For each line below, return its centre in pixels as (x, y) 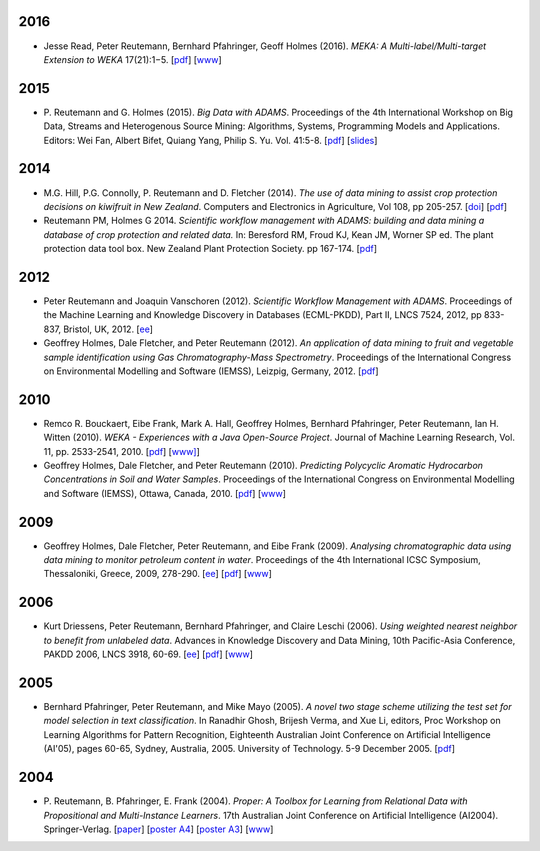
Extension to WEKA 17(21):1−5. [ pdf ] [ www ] (132, 59)
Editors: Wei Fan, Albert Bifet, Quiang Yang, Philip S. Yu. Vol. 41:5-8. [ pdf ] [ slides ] (210, 140)
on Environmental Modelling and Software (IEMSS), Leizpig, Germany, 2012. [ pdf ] (211, 371)
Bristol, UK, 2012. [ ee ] (108, 329)
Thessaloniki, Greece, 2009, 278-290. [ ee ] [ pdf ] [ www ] (157, 574)
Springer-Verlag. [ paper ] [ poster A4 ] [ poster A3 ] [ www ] (158, 829)
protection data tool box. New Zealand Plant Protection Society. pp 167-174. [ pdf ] (210, 249)
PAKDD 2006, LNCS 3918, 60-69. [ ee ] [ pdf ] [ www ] (148, 654)
